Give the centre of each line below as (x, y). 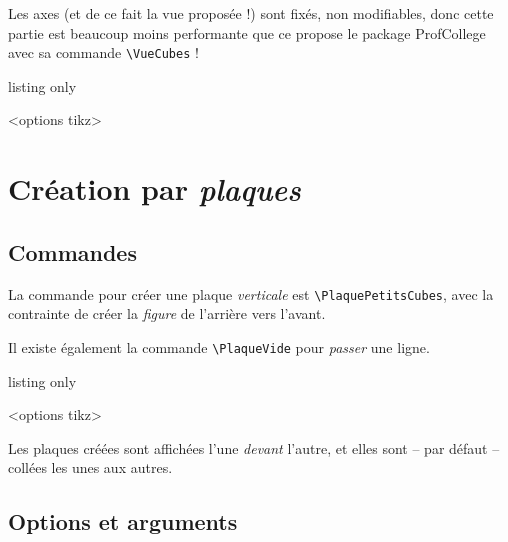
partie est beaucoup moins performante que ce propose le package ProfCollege (247, 32)
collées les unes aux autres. (90, 467)
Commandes (72, 251)
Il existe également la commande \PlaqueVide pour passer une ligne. (219, 346)
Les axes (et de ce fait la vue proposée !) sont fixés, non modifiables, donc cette (251, 13)
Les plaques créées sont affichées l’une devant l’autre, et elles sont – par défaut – (254, 447)
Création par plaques (154, 189)
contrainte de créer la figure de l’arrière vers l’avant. (167, 313)
